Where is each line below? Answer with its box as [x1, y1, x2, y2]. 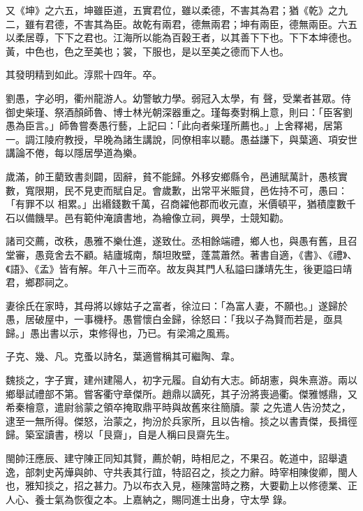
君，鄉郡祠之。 [6, 275, 74, 289]
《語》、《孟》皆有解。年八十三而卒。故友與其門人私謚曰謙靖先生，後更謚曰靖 [6, 261, 353, 275]
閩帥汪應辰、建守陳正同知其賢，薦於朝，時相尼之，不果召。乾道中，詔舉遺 [6, 451, 348, 466]
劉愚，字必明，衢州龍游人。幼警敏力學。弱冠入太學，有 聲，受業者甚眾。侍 [6, 90, 351, 105]
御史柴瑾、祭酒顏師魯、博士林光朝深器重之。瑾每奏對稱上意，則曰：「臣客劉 [6, 104, 353, 119]
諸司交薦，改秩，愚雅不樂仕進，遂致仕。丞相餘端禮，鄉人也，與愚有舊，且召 [6, 233, 357, 248]
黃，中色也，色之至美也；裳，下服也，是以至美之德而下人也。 [6, 43, 289, 58]
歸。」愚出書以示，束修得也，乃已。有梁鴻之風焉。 [6, 325, 235, 340]
